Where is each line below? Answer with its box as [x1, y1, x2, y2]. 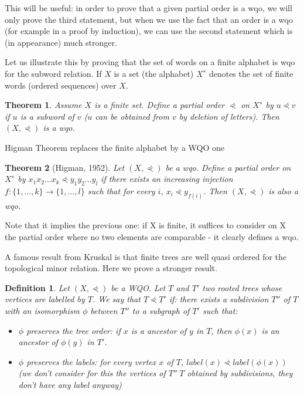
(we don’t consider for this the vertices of [18, 367, 166, 379]
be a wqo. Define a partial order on [165, 161, 291, 173]
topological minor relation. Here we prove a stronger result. [5, 262, 217, 274]
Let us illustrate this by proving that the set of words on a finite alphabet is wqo [5, 56, 295, 68]
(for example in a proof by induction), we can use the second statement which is [5, 25, 293, 37]
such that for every [87, 184, 155, 197]
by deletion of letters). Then [179, 110, 279, 122]
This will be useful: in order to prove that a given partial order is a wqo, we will [5, 2, 292, 13]
